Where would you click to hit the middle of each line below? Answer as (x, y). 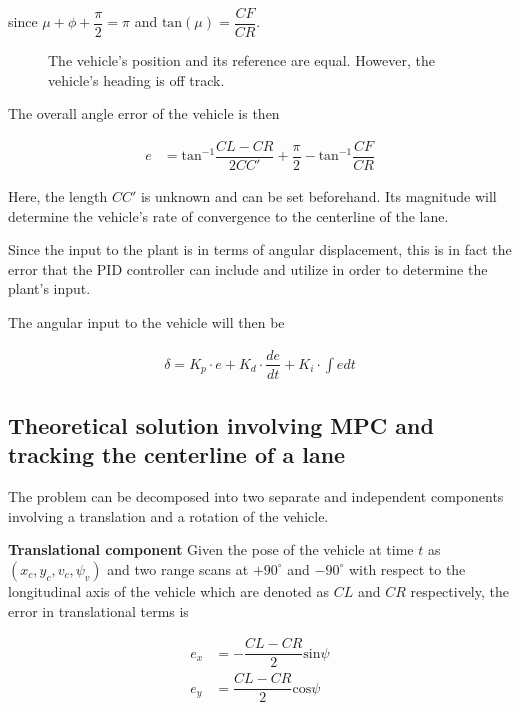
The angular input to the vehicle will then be (146, 321)
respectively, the (459, 590)
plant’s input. (49, 288)
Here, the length (58, 195)
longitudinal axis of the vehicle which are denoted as (169, 590)
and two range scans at (178, 568)
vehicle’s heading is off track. (136, 79)
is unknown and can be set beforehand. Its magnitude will (318, 195)
